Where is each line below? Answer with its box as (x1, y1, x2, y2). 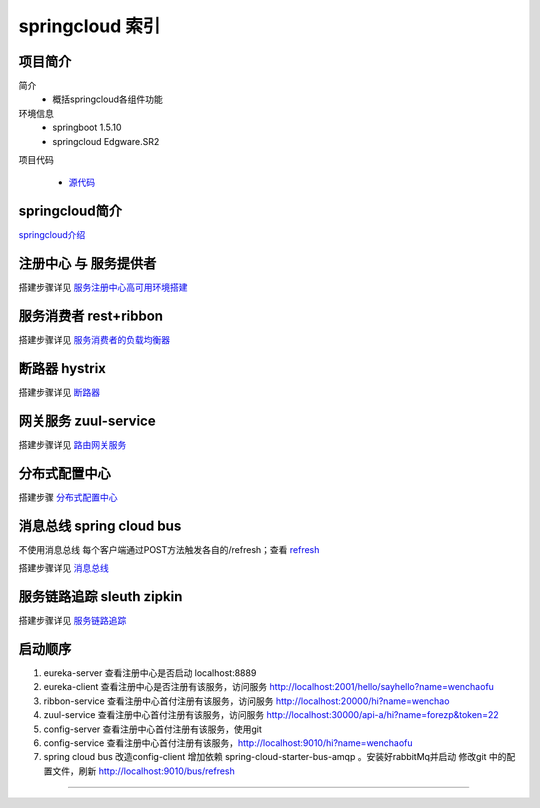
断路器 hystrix (18, 360, 107, 377)
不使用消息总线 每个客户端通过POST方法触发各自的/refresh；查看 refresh (18, 543, 320, 555)
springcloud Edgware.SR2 (52, 135, 160, 147)
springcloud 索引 (18, 15, 161, 37)
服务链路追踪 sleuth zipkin (18, 588, 183, 605)
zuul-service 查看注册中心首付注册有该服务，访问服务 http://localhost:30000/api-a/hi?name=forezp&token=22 (43, 709, 499, 721)
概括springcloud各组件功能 (52, 93, 164, 105)
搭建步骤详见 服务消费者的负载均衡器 (18, 334, 170, 346)
